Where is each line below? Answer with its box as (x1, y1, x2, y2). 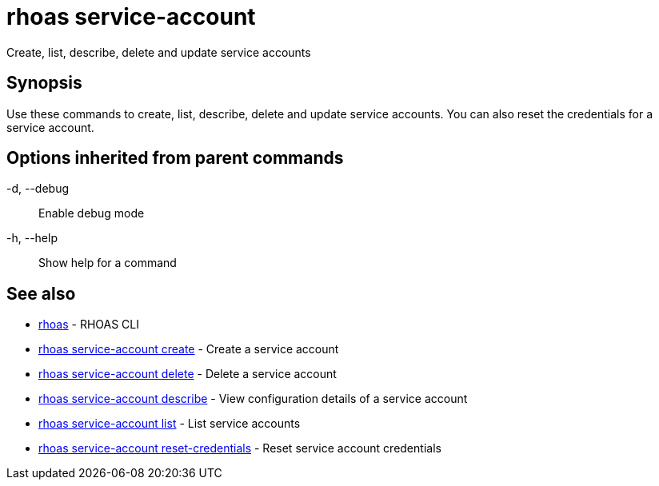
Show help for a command (38, 256, 177, 270)
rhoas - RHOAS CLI (38, 317, 139, 332)
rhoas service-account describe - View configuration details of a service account (38, 392, 468, 406)
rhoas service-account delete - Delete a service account (38, 367, 337, 381)
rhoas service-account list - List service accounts (38, 416, 301, 431)
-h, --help (6, 231, 58, 245)
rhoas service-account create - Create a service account (38, 342, 339, 357)
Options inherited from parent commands (6, 148, 344, 169)
